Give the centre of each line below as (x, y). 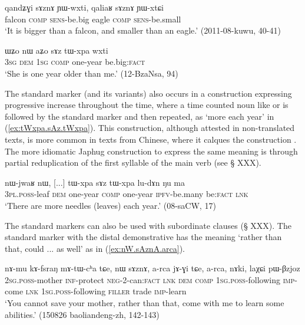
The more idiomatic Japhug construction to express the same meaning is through (151, 151)
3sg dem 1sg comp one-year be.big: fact (75, 62)
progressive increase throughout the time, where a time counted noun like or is (147, 105)
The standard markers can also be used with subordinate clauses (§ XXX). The (148, 225)
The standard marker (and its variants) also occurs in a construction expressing (148, 93)
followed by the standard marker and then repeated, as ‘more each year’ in (140, 116)
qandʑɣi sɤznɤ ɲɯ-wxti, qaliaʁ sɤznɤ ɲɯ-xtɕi (84, 7)
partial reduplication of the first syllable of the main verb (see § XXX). (133, 162)
